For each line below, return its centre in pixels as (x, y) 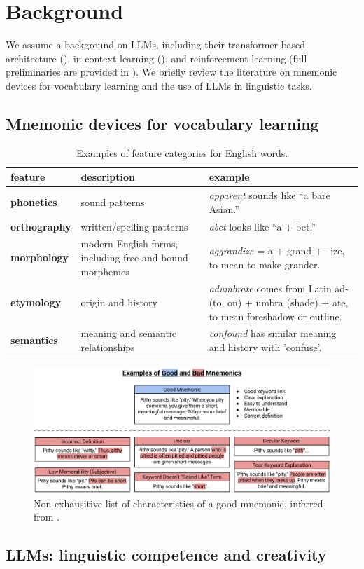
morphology (40, 258)
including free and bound (134, 258)
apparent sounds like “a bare (269, 195)
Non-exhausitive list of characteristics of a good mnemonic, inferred (178, 503)
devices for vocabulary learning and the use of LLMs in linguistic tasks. (159, 85)
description (108, 177)
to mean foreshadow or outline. (275, 316)
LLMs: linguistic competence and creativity (166, 555)
